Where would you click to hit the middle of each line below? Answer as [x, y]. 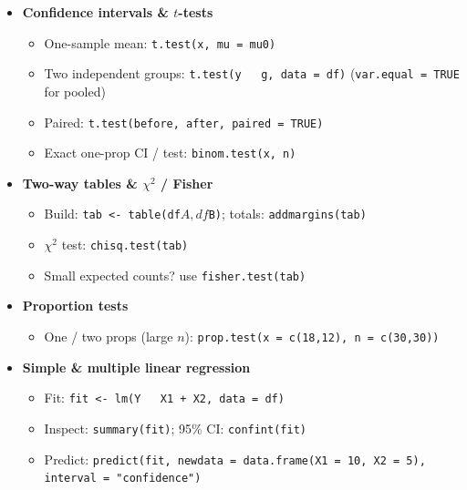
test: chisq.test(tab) [125, 245]
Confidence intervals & [95, 12]
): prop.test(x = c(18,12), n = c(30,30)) [312, 336]
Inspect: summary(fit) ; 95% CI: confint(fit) [175, 428]
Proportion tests [75, 306]
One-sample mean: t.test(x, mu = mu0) [160, 42]
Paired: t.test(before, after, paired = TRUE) [184, 122]
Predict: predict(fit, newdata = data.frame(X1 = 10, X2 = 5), [235, 459]
